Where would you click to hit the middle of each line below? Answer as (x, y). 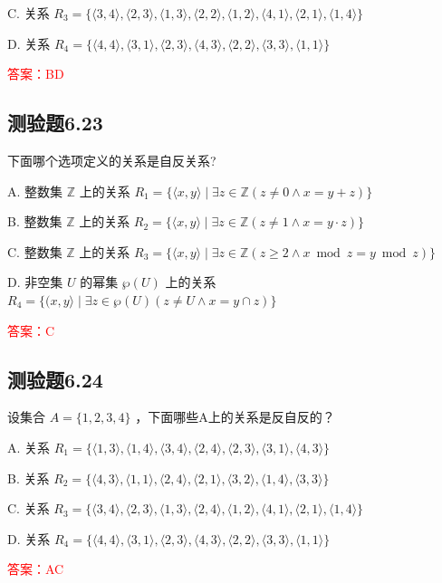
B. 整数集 (35, 221)
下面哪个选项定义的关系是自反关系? (112, 160)
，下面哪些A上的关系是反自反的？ (235, 417)
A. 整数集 (35, 191)
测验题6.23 (55, 123)
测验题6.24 (55, 379)
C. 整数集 (35, 251)
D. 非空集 (35, 282)
